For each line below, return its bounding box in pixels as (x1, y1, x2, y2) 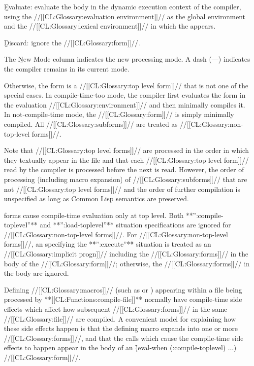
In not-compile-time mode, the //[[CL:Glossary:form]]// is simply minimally (4, 109, 234, 119)
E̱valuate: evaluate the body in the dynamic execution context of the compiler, (4, 1, 241, 11)
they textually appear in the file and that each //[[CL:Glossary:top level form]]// (4, 154, 249, 165)
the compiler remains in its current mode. (4, 63, 129, 73)
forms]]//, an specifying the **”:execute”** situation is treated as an (4, 239, 211, 249)
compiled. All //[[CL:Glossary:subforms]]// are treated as (4, 118, 178, 129)
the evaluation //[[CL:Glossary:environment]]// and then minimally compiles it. (4, 99, 245, 110)
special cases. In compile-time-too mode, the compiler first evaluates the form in (4, 90, 246, 100)
